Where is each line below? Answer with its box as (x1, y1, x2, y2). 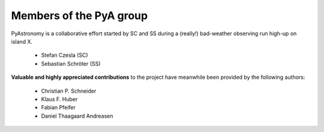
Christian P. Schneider (41, 87, 97, 94)
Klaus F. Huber (41, 96, 78, 103)
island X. (11, 38, 33, 45)
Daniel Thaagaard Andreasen (41, 112, 113, 119)
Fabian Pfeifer (41, 104, 76, 111)
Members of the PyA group (11, 9, 148, 22)
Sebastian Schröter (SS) (41, 60, 101, 67)
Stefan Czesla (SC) (41, 51, 88, 59)
